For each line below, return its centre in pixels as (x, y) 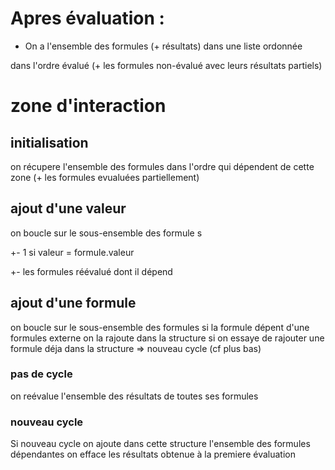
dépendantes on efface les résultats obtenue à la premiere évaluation (153, 454)
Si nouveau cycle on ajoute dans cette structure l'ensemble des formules (160, 444)
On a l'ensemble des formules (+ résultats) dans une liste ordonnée (163, 46)
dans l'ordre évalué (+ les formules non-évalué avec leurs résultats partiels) (166, 65)
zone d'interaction (88, 106)
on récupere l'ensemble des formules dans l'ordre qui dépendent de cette (162, 166)
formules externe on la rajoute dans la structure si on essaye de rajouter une (167, 338)
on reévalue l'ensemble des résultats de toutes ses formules (134, 396)
